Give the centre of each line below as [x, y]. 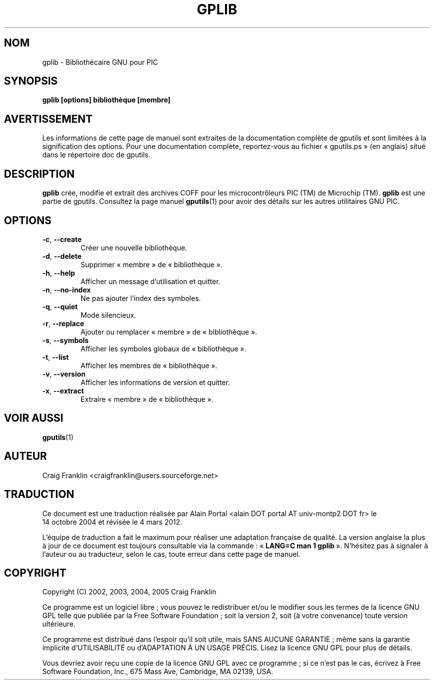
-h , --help [59, 273]
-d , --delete [62, 256]
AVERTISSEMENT [48, 119]
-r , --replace [63, 323]
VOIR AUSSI [34, 418]
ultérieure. [59, 624]
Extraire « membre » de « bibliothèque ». [147, 399]
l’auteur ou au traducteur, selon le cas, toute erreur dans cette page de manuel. [171, 554]
